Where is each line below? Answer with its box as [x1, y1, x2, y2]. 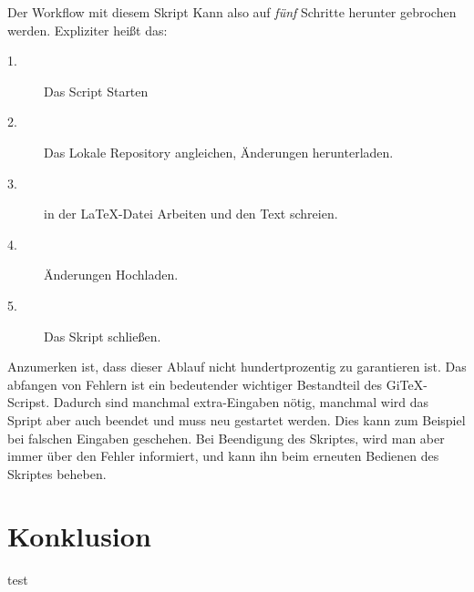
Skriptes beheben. [7, 464, 107, 483]
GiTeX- [386, 374, 428, 393]
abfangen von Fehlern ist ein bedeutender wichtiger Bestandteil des [7, 374, 383, 393]
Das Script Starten [44, 81, 149, 100]
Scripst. [7, 393, 50, 412]
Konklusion [7, 517, 151, 555]
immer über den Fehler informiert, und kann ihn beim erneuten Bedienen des [7, 446, 439, 465]
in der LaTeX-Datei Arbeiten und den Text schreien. [44, 204, 338, 223]
